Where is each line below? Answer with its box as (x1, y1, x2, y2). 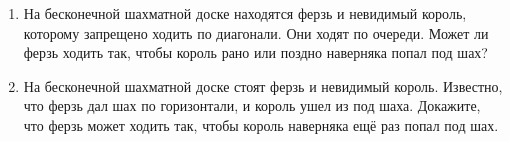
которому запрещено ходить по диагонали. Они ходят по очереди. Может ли (23, 22, 489, 43)
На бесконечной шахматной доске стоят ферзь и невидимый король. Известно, (23, 75, 503, 96)
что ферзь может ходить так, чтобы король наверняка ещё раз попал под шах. (23, 114, 499, 135)
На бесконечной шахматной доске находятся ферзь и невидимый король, (23, 3, 467, 23)
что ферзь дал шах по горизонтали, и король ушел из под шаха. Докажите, (23, 95, 481, 116)
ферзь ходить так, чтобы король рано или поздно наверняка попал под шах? (23, 42, 488, 63)
